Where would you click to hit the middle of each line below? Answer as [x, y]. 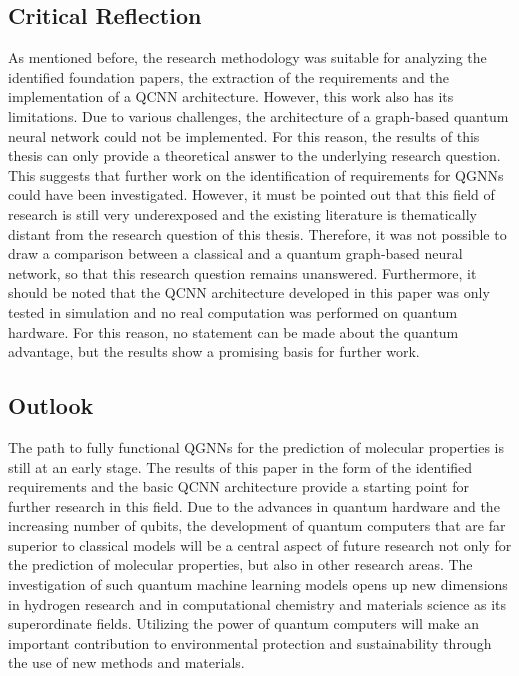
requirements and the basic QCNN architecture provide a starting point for [238, 486]
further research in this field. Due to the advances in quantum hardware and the [254, 505]
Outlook [51, 405]
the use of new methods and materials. [126, 662]
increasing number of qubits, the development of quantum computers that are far [257, 525]
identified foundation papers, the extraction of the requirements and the [228, 76]
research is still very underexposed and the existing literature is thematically [242, 213]
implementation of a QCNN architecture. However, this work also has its [231, 96]
